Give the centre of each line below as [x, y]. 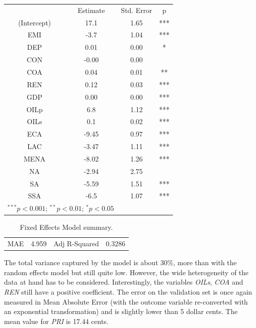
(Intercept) [35, 22]
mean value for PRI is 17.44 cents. [56, 321]
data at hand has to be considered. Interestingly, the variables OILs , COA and [124, 282]
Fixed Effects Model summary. [66, 227]
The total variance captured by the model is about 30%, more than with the [121, 262]
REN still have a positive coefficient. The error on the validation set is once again [128, 292]
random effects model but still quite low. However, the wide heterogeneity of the [126, 272]
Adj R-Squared [76, 244]
